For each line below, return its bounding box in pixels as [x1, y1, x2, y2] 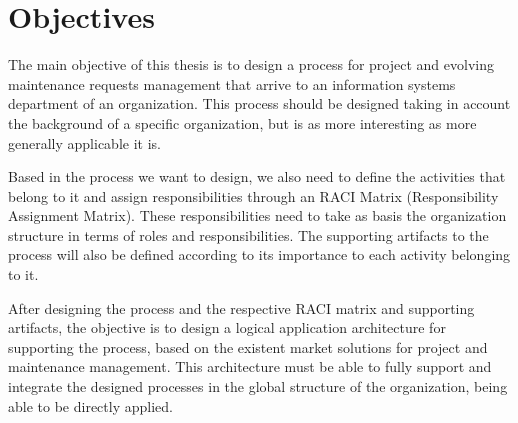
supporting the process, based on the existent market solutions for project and [8, 336, 488, 357]
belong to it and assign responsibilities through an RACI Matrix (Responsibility [8, 185, 499, 206]
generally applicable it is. [8, 132, 161, 153]
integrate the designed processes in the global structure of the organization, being [8, 376, 508, 397]
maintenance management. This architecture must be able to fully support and [8, 356, 492, 377]
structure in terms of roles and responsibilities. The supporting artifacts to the [8, 224, 489, 245]
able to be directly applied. [8, 395, 173, 416]
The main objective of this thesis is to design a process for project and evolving [8, 54, 494, 75]
